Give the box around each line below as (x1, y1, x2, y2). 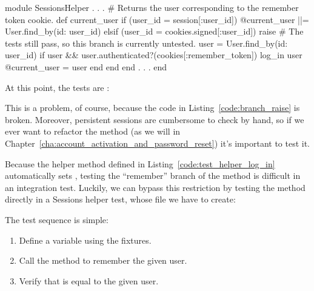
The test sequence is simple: (5, 213, 109, 226)
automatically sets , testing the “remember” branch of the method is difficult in (5, 169, 301, 182)
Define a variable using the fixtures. (19, 233, 152, 246)
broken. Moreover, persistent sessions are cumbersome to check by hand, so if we (5, 113, 304, 125)
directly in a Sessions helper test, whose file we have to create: (5, 193, 236, 206)
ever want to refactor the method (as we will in (5, 125, 181, 138)
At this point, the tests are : (5, 81, 110, 93)
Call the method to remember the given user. (19, 254, 187, 267)
